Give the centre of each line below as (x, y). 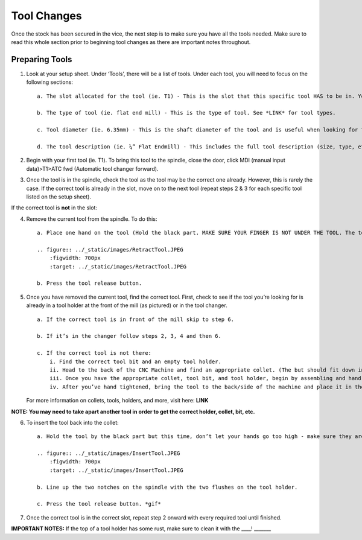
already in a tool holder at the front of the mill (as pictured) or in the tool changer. (127, 305)
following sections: (50, 82)
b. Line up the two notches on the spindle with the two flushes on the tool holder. (167, 487)
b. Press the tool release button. (90, 283)
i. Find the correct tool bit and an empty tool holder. (135, 361)
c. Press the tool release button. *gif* (99, 504)
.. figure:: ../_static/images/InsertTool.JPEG (109, 453)
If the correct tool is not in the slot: (54, 208)
